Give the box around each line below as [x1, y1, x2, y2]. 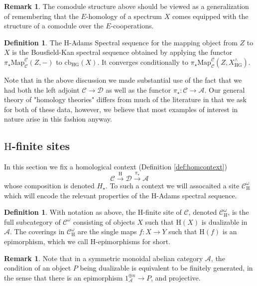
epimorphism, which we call [4, 236, 88, 246]
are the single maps [78, 226, 137, 237]
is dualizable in [201, 216, 248, 227]
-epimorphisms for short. [96, 236, 171, 246]
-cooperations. [111, 20, 154, 31]
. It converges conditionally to [97, 56, 188, 67]
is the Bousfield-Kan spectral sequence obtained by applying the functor [12, 47, 233, 57]
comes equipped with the [172, 10, 249, 21]
